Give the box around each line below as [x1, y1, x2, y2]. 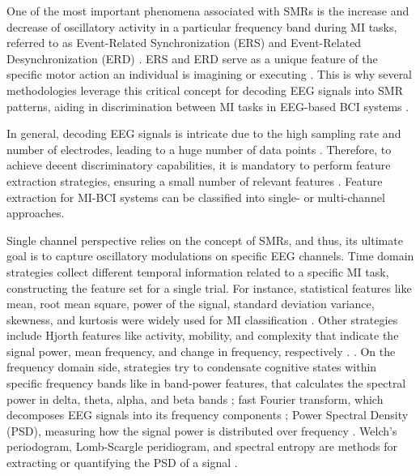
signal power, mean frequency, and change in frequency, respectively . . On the [6, 342, 396, 359]
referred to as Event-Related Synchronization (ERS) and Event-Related [6, 34, 362, 51]
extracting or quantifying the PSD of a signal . [6, 454, 238, 471]
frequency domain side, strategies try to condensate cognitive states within [6, 358, 377, 375]
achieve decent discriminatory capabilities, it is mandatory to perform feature [6, 157, 391, 174]
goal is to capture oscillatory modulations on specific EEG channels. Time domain [6, 247, 414, 264]
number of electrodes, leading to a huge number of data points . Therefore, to [6, 140, 392, 157]
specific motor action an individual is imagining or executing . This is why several [6, 66, 413, 83]
